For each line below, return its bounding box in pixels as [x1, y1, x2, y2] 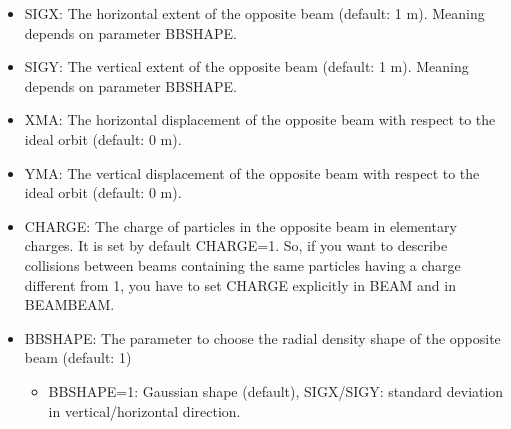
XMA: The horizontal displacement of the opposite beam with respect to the [24, 109, 496, 130]
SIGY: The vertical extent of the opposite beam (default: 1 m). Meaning [24, 56, 469, 77]
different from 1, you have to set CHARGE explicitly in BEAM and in [24, 274, 456, 295]
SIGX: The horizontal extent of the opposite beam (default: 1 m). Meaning [24, 3, 485, 23]
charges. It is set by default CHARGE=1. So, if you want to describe [24, 235, 448, 256]
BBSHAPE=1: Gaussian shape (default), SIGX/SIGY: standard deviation [48, 380, 504, 401]
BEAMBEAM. [24, 294, 115, 315]
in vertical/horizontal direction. [48, 400, 241, 421]
